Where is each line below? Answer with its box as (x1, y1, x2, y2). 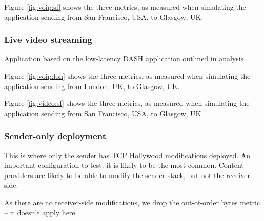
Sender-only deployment (4, 129, 106, 142)
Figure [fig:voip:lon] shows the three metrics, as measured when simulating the (4, 71, 251, 81)
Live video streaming (4, 33, 92, 46)
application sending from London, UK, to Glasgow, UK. (4, 80, 180, 91)
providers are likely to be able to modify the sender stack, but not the (4, 169, 224, 180)
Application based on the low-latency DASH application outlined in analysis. (4, 53, 246, 64)
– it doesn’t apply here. (4, 207, 77, 217)
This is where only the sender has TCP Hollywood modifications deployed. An (4, 149, 251, 160)
